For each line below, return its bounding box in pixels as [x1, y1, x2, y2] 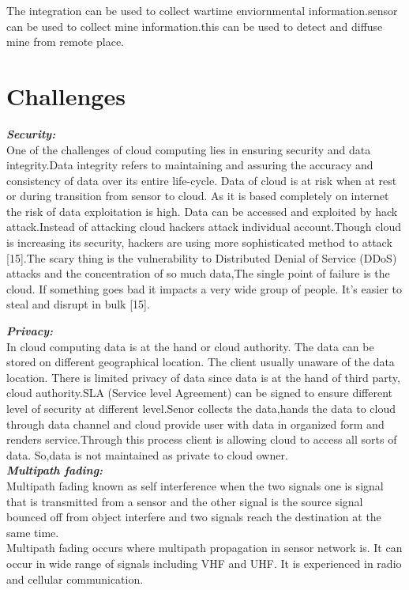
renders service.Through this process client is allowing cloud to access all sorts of [6, 431, 397, 448]
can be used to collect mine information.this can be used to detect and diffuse [6, 17, 383, 34]
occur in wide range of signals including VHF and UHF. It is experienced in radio [6, 554, 402, 571]
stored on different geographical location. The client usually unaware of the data [6, 354, 395, 370]
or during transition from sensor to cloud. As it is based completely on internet [6, 187, 389, 204]
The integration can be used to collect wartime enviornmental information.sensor [6, 2, 398, 18]
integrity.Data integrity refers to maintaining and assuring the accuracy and [6, 157, 373, 173]
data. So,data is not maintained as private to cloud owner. [6, 446, 288, 463]
